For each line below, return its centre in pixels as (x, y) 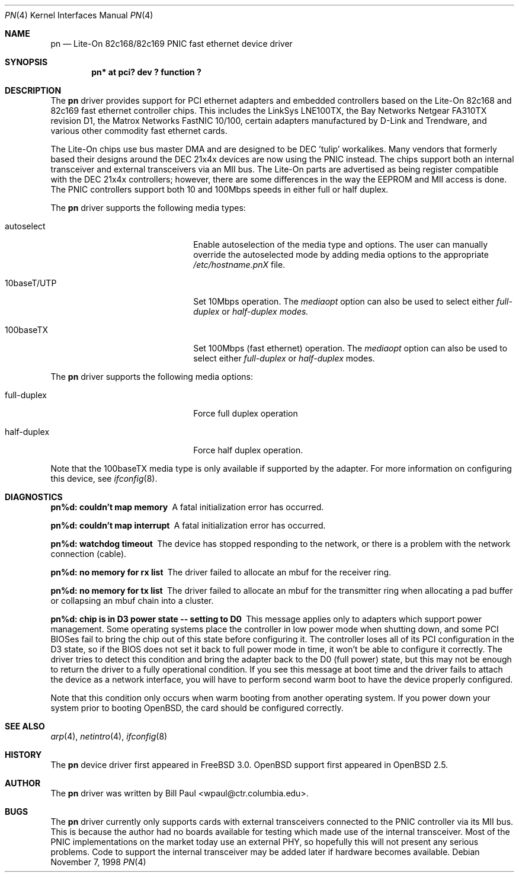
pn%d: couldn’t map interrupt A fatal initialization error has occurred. (188, 525)
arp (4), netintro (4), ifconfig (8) (109, 736)
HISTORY (23, 755)
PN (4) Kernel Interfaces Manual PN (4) (79, 15)
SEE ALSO (25, 726)
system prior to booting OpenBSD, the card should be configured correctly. (197, 708)
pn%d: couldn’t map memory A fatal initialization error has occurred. (187, 507)
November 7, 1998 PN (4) (98, 862)
